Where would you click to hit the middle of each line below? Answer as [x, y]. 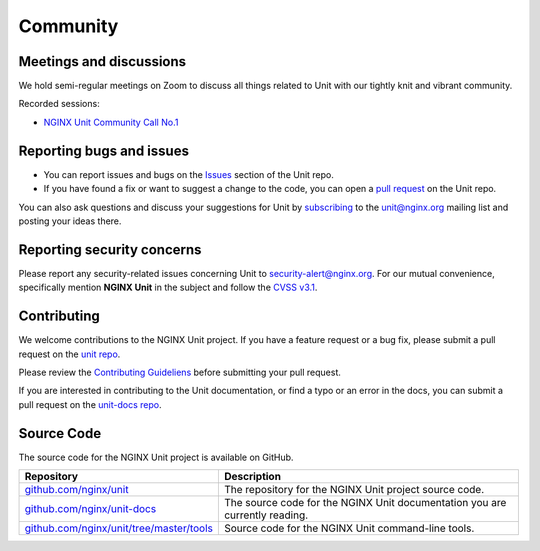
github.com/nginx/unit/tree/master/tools [119, 528]
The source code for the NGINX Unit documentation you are [365, 502]
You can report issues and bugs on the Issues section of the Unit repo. [189, 174]
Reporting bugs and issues [104, 150]
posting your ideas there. [70, 221]
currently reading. [266, 515]
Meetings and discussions [102, 61]
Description [252, 476]
